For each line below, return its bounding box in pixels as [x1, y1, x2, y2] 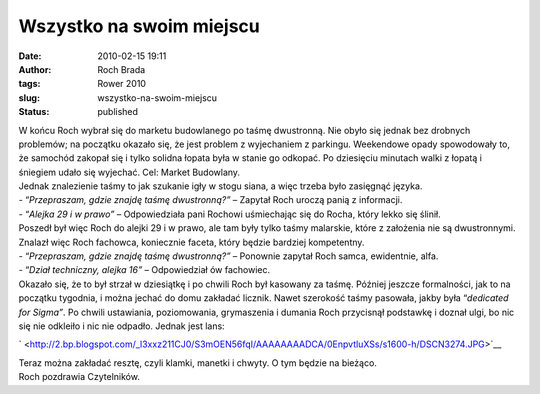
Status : [18, 106, 50, 118]
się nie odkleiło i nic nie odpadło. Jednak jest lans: [18, 320, 225, 332]
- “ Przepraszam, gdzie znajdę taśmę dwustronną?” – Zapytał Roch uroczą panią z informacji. [18, 194, 403, 206]
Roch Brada [97, 63, 146, 75]
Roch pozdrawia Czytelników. [18, 371, 140, 383]
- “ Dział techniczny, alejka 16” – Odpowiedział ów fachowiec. [18, 264, 271, 276]
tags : [18, 78, 41, 90]
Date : [18, 50, 42, 62]
